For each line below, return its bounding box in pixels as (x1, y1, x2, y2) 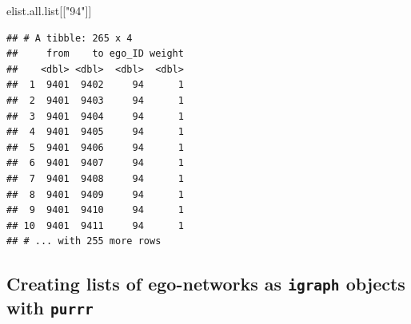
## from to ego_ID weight (6, 48, 184, 60)
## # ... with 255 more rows (6, 235, 162, 247)
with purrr (6, 295, 94, 320)
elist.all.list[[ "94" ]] (6, 2, 92, 18)
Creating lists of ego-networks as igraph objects (6, 271, 405, 296)
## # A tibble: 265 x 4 (6, 32, 133, 44)
